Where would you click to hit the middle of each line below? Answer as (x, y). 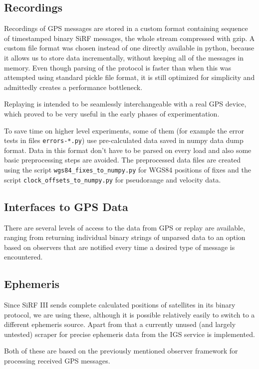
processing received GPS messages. (57, 361)
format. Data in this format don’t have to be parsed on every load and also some (128, 150)
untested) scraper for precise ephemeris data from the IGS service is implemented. (129, 334)
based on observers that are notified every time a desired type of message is (120, 247)
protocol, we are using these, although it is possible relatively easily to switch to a (129, 314)
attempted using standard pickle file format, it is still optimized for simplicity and (129, 77)
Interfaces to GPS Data (66, 206)
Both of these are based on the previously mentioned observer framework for (121, 351)
